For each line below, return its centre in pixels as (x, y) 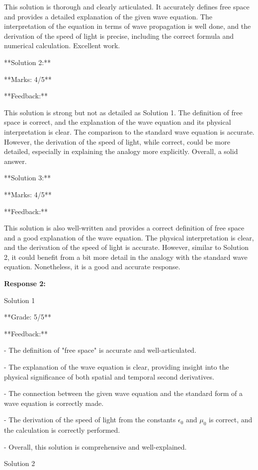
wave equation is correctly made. (54, 403)
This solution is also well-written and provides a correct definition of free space (124, 228)
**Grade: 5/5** (28, 317)
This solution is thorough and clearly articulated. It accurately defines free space (127, 6)
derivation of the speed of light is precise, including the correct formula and (119, 36)
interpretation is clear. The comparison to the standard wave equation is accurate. (129, 131)
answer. (15, 161)
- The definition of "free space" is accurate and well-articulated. (100, 350)
